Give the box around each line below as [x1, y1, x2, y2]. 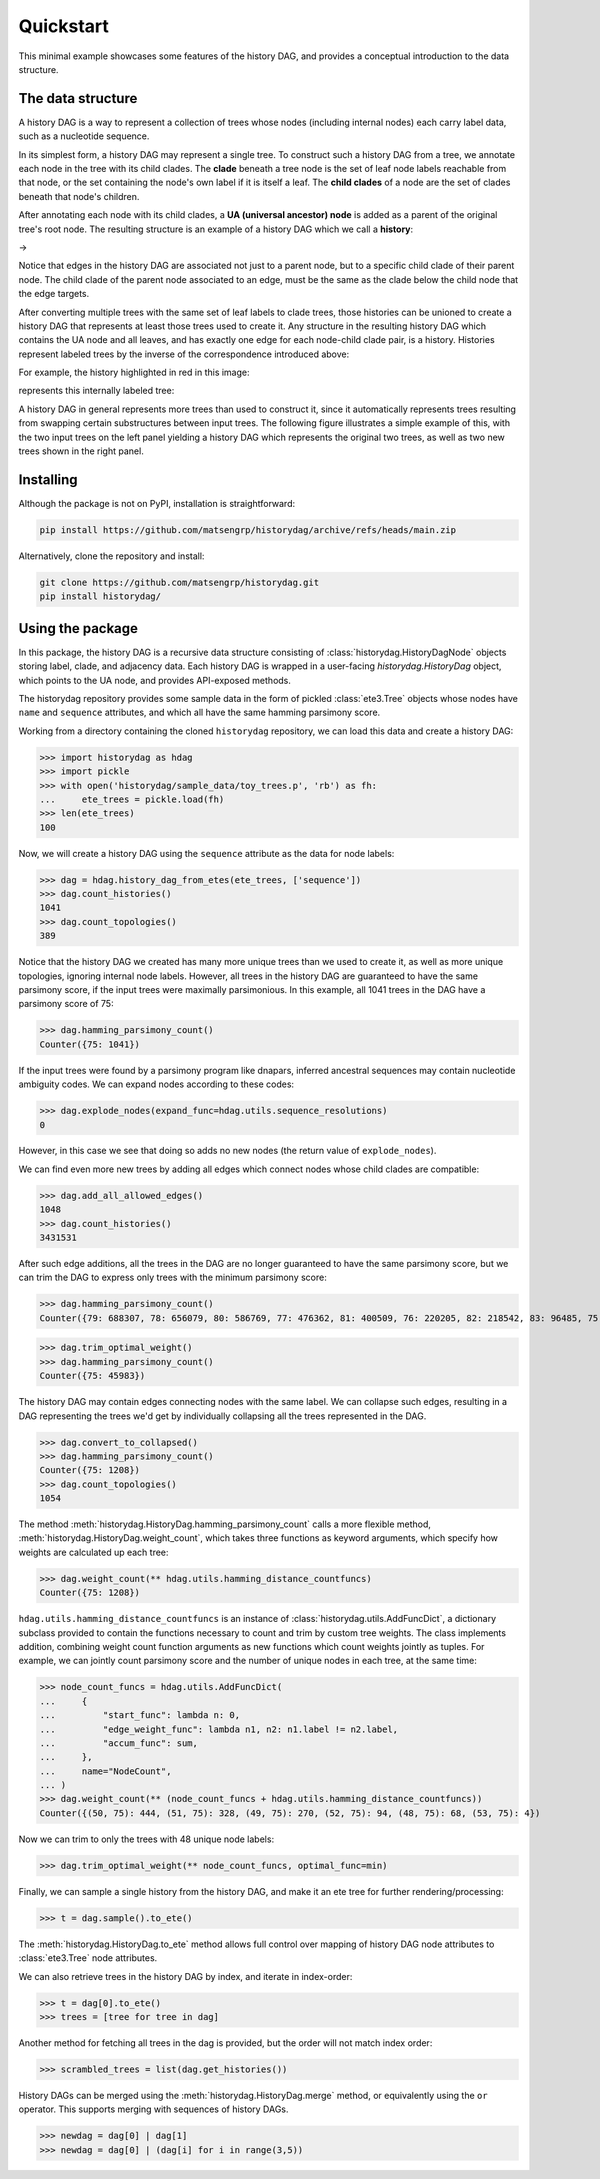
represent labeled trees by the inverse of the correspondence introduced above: [18, 348, 350, 360]
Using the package [18, 620, 139, 637]
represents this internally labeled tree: [18, 385, 175, 397]
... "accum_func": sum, [39, 1737, 199, 1749]
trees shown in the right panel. [18, 445, 144, 457]
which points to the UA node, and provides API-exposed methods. [18, 674, 292, 686]
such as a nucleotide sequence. [18, 130, 150, 142]
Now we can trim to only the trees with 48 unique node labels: [18, 1833, 275, 1845]
